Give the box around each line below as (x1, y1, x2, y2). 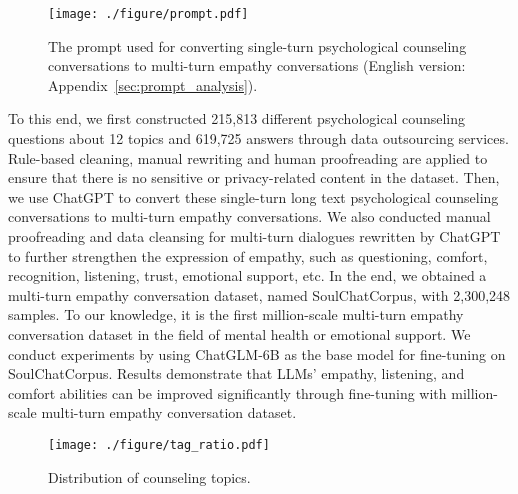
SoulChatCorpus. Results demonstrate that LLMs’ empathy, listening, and (8, 363, 465, 384)
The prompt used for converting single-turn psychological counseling (48, 35, 467, 56)
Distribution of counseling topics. (48, 466, 251, 487)
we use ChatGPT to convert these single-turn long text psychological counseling (8, 186, 499, 207)
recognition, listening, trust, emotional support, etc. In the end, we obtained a (8, 265, 487, 286)
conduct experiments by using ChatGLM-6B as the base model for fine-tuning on (8, 343, 506, 364)
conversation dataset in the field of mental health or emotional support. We (8, 323, 471, 344)
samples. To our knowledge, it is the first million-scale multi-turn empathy (8, 304, 464, 325)
